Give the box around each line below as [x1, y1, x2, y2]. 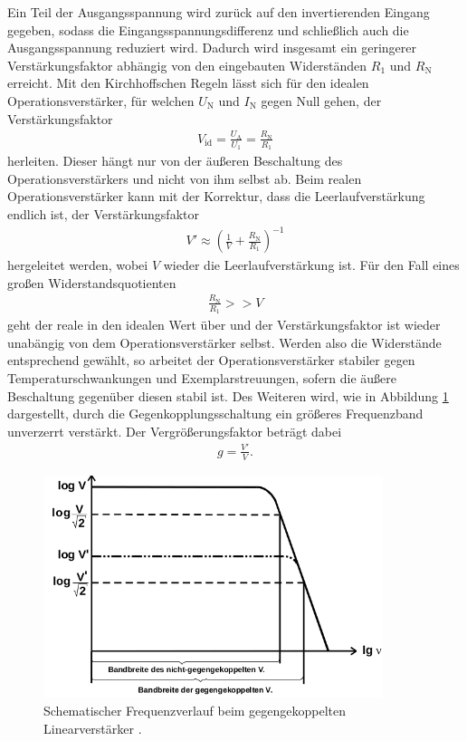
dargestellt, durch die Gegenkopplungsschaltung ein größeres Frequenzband [7, 404, 424, 423]
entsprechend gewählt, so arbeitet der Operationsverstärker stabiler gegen [7, 351, 415, 370]
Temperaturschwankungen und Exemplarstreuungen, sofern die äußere [7, 369, 397, 387]
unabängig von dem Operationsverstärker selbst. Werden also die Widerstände [7, 332, 442, 351]
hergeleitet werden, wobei [7, 255, 148, 274]
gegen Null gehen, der [261, 91, 382, 110]
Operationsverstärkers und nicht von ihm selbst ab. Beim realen [7, 168, 362, 188]
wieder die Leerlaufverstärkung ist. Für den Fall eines [163, 255, 460, 274]
